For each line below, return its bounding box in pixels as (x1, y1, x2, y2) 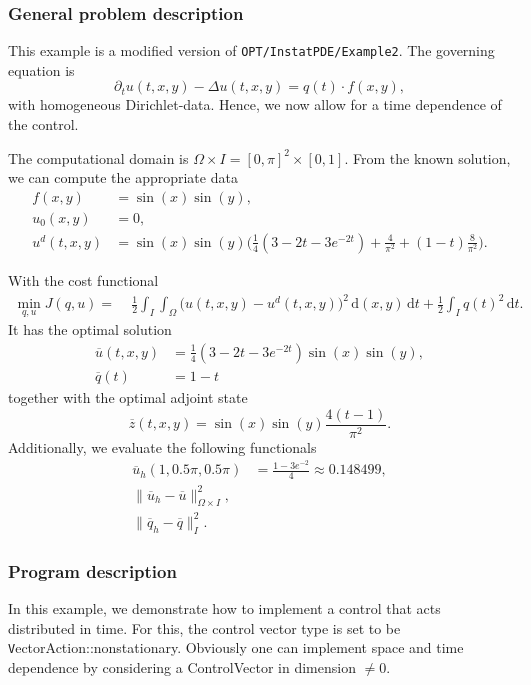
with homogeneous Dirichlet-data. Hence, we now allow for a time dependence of (8, 94, 502, 115)
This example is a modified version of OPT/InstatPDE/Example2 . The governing (8, 40, 495, 61)
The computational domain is (8, 147, 189, 168)
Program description (8, 558, 177, 583)
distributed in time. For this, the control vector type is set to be (8, 617, 401, 638)
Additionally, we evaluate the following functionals (8, 436, 317, 457)
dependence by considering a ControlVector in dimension (8, 656, 356, 677)
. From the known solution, (344, 147, 511, 168)
